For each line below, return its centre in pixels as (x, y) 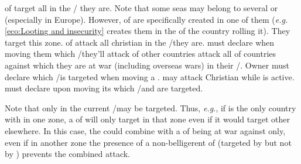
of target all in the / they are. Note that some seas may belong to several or (141, 8)
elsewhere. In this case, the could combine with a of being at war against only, (145, 130)
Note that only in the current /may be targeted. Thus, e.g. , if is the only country (150, 107)
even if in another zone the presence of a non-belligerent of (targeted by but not (148, 142)
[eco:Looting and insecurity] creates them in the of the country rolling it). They (148, 31)
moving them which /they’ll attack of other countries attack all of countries (141, 54)
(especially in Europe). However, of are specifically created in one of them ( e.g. (146, 19)
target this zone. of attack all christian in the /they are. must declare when (140, 42)
